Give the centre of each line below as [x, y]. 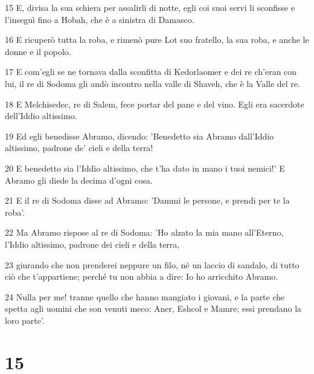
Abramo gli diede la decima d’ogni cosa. [79, 180]
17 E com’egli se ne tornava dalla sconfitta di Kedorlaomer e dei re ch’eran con [151, 72]
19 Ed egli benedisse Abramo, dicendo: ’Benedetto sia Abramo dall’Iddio [139, 136]
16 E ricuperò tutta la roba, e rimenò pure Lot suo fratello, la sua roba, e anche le [157, 40]
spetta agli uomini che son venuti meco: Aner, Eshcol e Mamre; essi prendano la [153, 308]
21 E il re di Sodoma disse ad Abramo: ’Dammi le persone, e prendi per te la [147, 200]
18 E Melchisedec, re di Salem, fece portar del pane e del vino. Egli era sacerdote [155, 104]
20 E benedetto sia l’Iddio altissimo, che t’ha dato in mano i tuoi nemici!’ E [145, 168]
